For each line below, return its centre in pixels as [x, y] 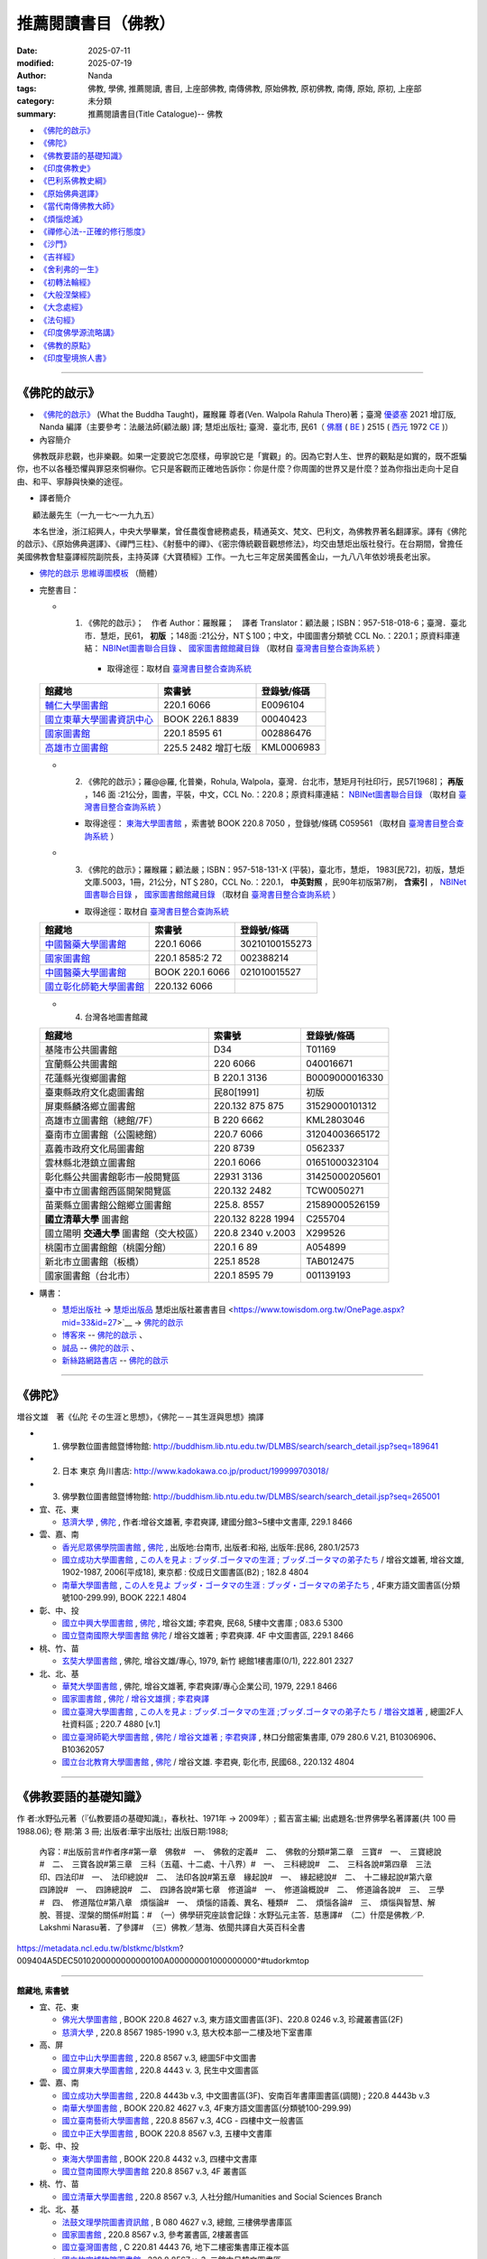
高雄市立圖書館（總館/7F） [101, 1120]
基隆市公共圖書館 [81, 1050]
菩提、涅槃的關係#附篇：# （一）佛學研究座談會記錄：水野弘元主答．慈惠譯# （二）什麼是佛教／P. [240, 1915]
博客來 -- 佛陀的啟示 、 [105, 1335]
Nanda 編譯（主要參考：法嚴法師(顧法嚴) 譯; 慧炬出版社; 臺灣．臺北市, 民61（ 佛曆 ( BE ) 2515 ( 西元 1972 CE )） [246, 427]
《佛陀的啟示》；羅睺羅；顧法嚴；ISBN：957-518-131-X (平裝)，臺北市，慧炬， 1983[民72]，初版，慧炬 [274, 869]
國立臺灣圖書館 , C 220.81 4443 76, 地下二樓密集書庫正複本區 [176, 2247]
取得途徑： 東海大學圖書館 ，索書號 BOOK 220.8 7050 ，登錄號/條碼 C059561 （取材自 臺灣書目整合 [270, 823]
